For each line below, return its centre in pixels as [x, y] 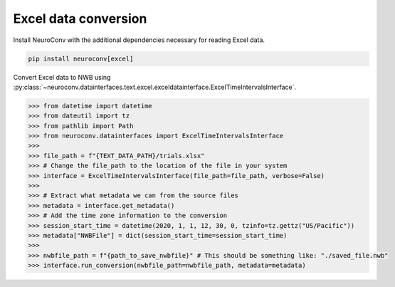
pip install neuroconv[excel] [81, 58]
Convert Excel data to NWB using [62, 77]
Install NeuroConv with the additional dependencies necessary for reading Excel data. [139, 40]
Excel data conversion [80, 19]
